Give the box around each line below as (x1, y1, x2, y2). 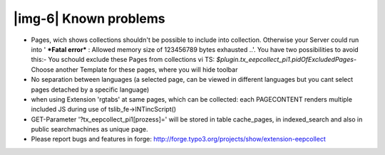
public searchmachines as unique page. (31, 125, 148, 134)
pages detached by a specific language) (31, 85, 150, 94)
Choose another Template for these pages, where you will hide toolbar (31, 65, 238, 74)
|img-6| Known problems (13, 11, 165, 26)
